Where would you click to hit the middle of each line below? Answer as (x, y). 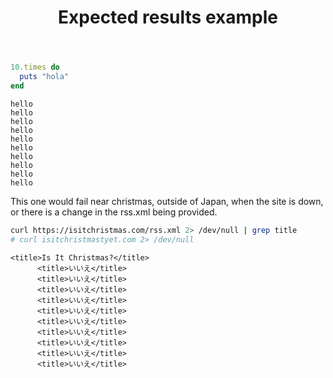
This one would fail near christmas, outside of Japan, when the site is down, (167, 201)
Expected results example (168, 17)
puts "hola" (44, 77)
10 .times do (35, 67)
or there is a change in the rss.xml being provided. (114, 212)
